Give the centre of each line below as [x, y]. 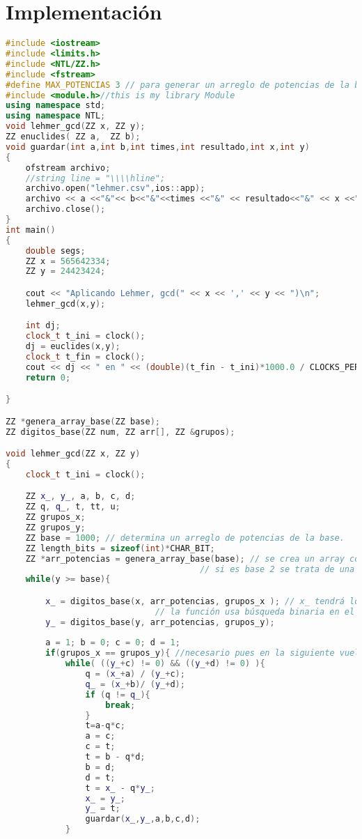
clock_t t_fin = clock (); [85, 356]
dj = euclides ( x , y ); [73, 347]
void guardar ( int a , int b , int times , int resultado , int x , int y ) [158, 147]
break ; [120, 705]
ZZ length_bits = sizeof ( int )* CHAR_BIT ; [120, 548]
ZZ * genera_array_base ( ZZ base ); [83, 421]
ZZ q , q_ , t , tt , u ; [73, 507]
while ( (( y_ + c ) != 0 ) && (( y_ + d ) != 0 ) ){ [165, 664]
